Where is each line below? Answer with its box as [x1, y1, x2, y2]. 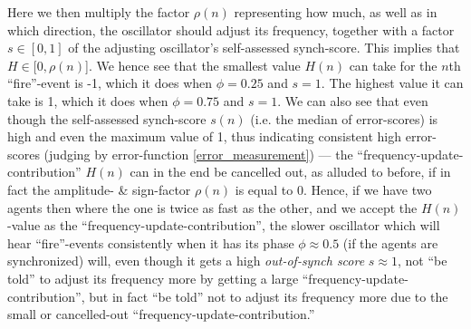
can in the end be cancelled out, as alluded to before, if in [130, 162, 451, 181]
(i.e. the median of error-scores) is [250, 109, 438, 128]
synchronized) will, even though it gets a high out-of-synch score [7, 251, 365, 270]
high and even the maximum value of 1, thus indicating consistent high [7, 127, 402, 146]
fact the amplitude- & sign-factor [7, 179, 191, 198]
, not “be [397, 251, 447, 270]
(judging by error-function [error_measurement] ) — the [43, 144, 353, 163]
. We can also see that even [277, 91, 428, 110]
